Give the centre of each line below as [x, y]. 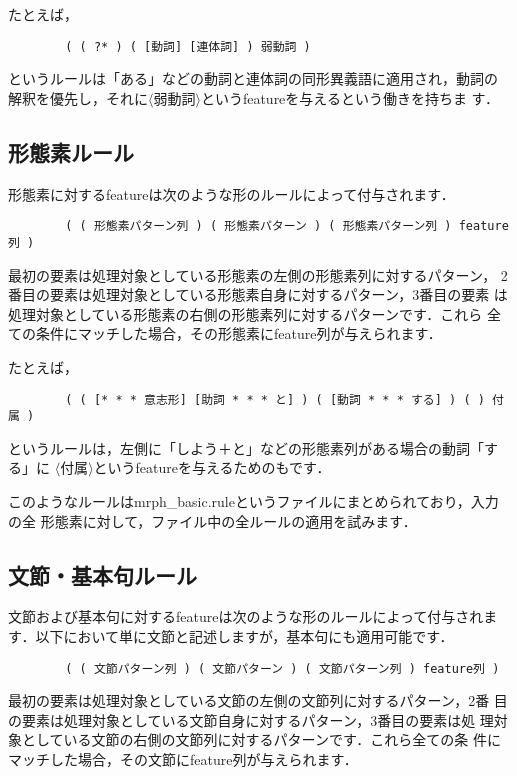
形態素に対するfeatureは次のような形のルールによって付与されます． [231, 193]
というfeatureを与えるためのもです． [212, 467]
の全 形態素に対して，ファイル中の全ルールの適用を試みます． [212, 520]
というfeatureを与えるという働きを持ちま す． [350, 97]
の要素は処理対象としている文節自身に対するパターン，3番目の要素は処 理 [251, 719]
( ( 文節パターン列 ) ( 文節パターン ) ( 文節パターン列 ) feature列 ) [282, 668]
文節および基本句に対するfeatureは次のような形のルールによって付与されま [253, 616]
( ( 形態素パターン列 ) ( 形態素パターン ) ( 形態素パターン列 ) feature [287, 226]
